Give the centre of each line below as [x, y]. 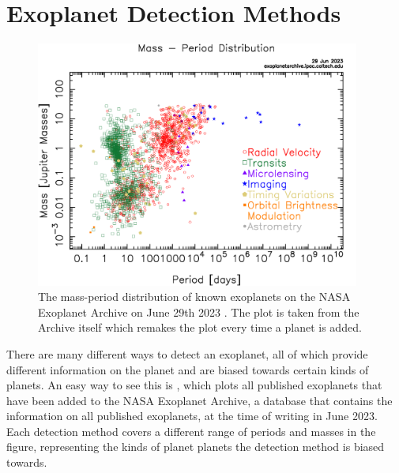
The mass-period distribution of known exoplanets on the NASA [194, 297]
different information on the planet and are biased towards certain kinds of [188, 369]
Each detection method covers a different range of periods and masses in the [191, 431]
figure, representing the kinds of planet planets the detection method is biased [196, 447]
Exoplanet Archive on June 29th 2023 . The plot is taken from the [199, 312]
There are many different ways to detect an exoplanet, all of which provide [187, 353]
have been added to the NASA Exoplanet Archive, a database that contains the [199, 400]
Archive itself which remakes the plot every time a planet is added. [200, 327]
